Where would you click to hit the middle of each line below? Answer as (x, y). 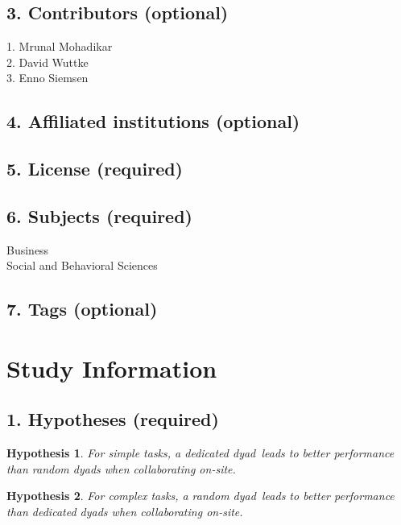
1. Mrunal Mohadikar (60, 46)
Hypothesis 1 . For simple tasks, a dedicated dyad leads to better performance (200, 453)
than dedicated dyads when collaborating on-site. (125, 512)
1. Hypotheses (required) (113, 419)
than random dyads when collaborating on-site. (121, 468)
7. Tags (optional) (82, 309)
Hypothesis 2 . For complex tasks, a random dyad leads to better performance (200, 496)
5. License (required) (95, 169)
